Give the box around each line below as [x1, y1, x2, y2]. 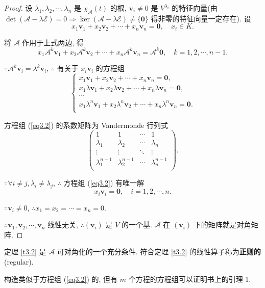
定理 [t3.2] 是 [4, 246, 46, 257]
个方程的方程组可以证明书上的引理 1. [128, 273, 251, 284]
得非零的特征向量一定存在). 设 [151, 13, 251, 23]
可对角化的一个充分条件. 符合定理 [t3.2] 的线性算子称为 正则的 [57, 246, 261, 257]
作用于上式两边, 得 [22, 37, 84, 47]
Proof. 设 [4, 3, 33, 13]
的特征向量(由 [172, 3, 218, 13]
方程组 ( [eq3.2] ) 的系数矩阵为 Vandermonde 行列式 [4, 119, 168, 130]
